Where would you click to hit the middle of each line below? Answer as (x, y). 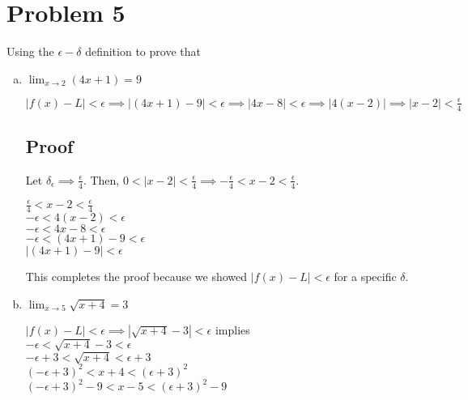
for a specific (365, 276)
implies (232, 330)
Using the (30, 51)
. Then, (101, 179)
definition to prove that (143, 51)
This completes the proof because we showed (136, 276)
